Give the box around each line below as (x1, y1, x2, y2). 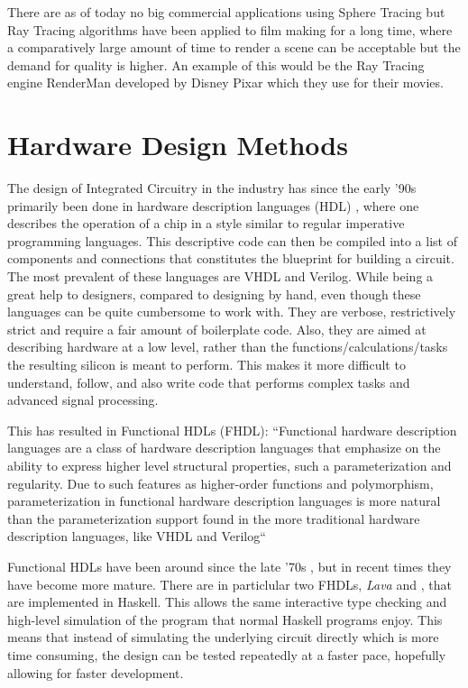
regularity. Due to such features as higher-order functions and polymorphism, (7, 473, 434, 492)
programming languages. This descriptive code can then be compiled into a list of (7, 231, 457, 250)
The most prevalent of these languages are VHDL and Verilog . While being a (7, 267, 434, 286)
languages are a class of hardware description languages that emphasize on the (7, 438, 441, 457)
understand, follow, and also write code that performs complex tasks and (7, 372, 410, 391)
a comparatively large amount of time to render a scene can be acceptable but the (7, 38, 461, 57)
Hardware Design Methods (7, 126, 348, 163)
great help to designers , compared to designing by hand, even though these (7, 284, 421, 303)
